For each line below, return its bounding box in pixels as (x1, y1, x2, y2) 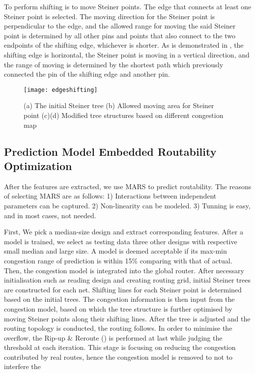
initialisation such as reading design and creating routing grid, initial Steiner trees (4, 275, 251, 285)
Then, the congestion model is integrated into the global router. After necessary (4, 265, 244, 275)
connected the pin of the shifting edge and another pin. (4, 69, 170, 79)
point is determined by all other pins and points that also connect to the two (4, 30, 235, 40)
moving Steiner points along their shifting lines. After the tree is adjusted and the (4, 313, 251, 323)
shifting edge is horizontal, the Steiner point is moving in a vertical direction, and (4, 49, 250, 59)
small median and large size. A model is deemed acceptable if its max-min (4, 246, 227, 256)
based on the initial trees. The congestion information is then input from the (4, 294, 235, 304)
